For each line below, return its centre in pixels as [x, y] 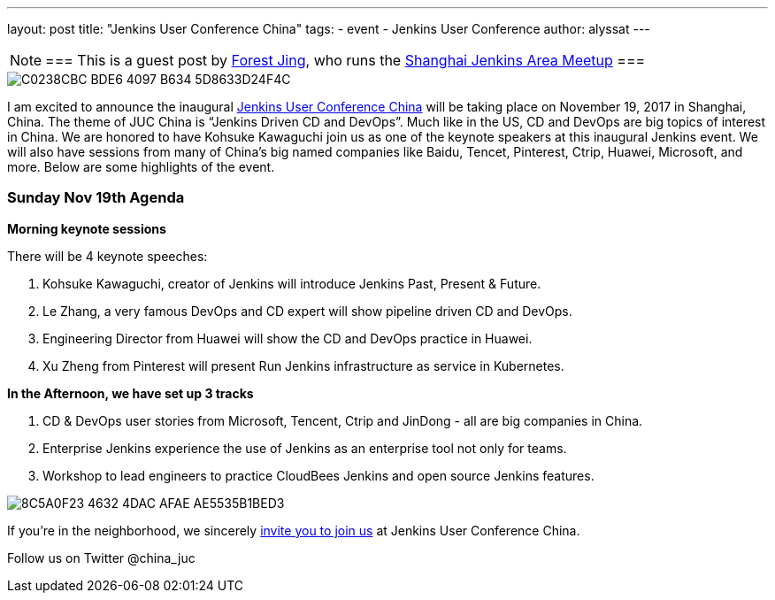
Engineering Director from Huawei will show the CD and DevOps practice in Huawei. [288, 338]
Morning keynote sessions [87, 228]
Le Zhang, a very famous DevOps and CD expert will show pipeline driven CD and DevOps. [307, 311]
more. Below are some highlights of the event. [141, 167]
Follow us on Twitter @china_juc [101, 558]
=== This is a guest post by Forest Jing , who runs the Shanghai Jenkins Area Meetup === [345, 60]
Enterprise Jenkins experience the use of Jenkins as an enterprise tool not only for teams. [305, 448]
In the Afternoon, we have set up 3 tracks [130, 393]
